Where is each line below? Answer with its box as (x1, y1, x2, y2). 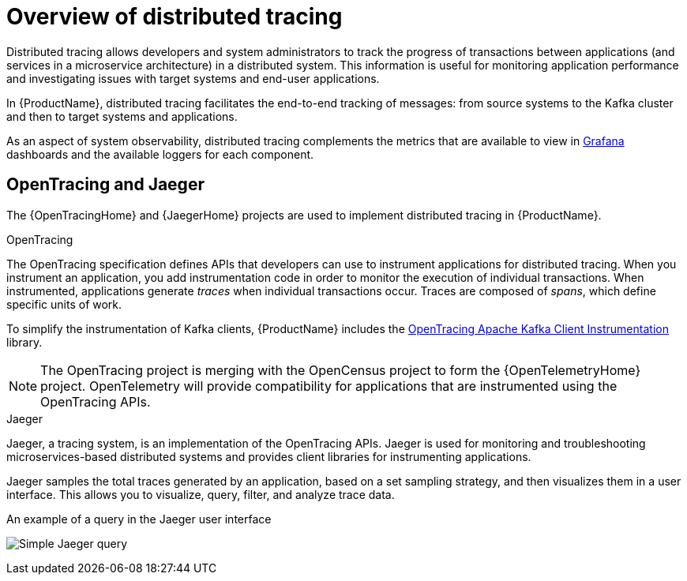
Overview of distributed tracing (6, 3, 343, 30)
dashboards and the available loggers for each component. (6, 147, 314, 161)
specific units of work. (6, 297, 122, 311)
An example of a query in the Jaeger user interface (6, 512, 272, 526)
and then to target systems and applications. (6, 109, 238, 123)
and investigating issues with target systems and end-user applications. (6, 71, 380, 85)
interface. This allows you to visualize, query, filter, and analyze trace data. (6, 487, 395, 501)
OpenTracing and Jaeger (6, 174, 205, 195)
